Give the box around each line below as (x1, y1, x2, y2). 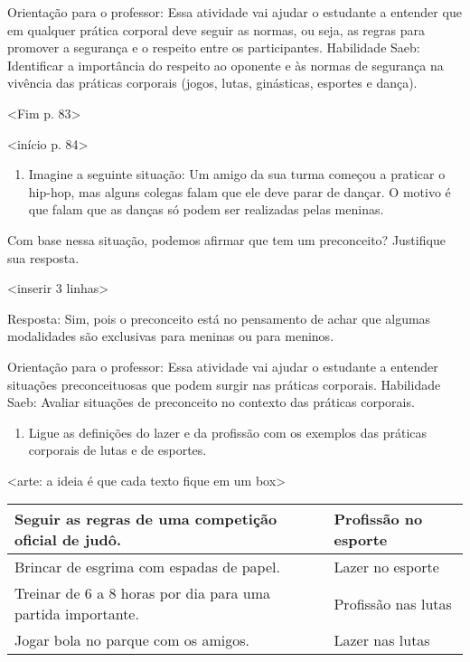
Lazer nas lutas (334, 629, 430, 651)
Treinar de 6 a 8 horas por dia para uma (14, 582, 270, 604)
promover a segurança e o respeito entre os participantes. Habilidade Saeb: (7, 38, 420, 57)
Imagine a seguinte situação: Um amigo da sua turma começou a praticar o (28, 165, 446, 184)
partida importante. (14, 603, 139, 625)
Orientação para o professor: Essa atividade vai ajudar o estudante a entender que (7, 3, 462, 21)
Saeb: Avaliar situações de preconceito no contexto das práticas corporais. (7, 392, 415, 411)
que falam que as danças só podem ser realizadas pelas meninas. (28, 200, 384, 219)
